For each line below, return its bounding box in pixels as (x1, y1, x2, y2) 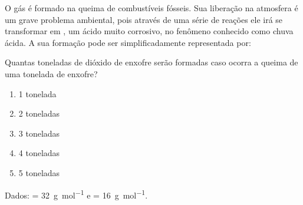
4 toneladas (18, 147, 60, 159)
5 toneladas (18, 166, 60, 178)
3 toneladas (18, 127, 60, 139)
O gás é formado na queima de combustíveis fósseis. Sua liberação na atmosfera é (5, 2, 298, 14)
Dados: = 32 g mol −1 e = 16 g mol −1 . (5, 187, 148, 201)
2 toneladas (18, 107, 60, 120)
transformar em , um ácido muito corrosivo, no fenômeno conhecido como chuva (5, 25, 294, 37)
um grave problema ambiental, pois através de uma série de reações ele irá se (5, 13, 283, 25)
